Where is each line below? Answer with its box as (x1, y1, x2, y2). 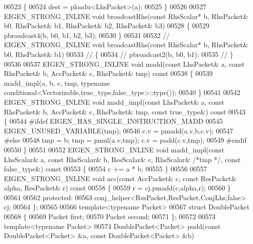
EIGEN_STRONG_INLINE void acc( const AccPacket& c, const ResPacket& (4, 173, 237, 183)
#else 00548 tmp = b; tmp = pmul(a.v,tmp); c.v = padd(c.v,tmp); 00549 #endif (4, 135, 247, 145)
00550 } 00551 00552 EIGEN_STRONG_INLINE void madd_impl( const (4, 144, 225, 154)
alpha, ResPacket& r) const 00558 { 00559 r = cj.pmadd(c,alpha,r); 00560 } (4, 183, 231, 193)
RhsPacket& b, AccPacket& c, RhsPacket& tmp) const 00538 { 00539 (4, 68, 213, 78)
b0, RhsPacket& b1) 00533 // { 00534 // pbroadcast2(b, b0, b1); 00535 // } (4, 49, 233, 59)
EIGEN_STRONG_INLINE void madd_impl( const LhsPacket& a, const (4, 96, 225, 107)
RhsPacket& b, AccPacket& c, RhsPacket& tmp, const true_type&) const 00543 (4, 106, 246, 116)
